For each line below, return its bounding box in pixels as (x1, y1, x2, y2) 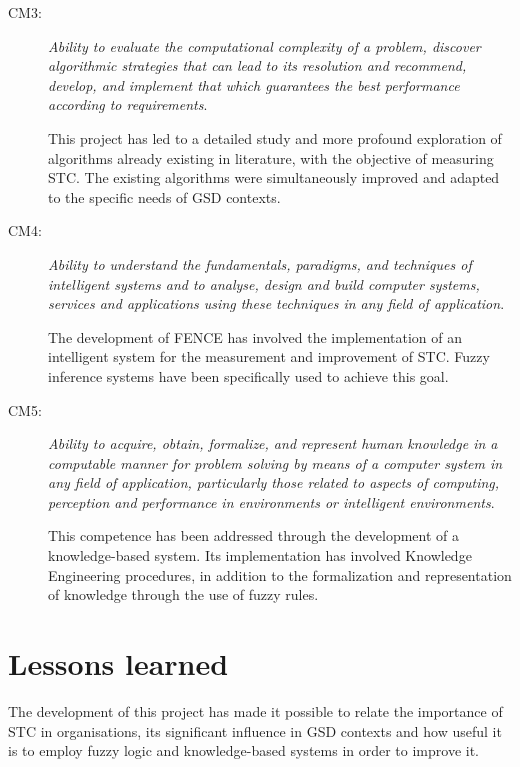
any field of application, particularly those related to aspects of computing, (48, 472, 500, 493)
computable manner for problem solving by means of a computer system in (48, 452, 503, 473)
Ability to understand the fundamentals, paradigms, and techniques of (48, 253, 472, 274)
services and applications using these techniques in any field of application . (48, 293, 505, 314)
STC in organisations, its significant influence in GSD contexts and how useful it (8, 720, 502, 741)
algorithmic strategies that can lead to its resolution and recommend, (48, 55, 467, 76)
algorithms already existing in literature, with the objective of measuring (48, 147, 494, 168)
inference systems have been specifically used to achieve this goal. (48, 365, 449, 386)
